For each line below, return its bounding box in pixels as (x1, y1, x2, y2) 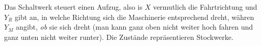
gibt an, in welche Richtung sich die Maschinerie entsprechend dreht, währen (15, 11, 254, 22)
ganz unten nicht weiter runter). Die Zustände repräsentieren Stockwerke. (4, 31, 233, 42)
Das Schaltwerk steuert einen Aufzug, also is (4, 2, 143, 12)
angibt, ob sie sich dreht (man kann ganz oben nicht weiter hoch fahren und (16, 21, 253, 32)
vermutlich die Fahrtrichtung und (153, 2, 257, 12)
